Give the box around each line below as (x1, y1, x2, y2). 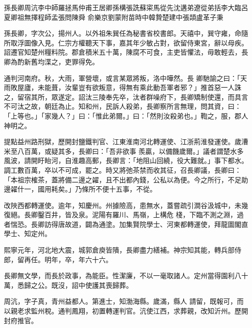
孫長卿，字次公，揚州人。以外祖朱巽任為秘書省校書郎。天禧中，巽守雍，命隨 (4, 28, 248, 38)
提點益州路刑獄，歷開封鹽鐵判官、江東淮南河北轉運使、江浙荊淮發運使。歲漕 (4, 136, 248, 147)
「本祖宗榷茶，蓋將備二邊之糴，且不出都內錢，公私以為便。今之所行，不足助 (4, 174, 248, 184)
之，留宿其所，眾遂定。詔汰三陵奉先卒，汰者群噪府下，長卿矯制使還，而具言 (4, 91, 248, 102)
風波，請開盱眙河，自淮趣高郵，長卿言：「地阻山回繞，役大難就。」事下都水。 (4, 155, 248, 165)
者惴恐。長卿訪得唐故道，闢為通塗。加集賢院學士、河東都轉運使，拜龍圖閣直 (4, 219, 248, 229)
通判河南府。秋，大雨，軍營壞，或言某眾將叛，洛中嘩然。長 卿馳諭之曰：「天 (4, 73, 247, 83)
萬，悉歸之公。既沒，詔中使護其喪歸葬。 (4, 280, 133, 290)
